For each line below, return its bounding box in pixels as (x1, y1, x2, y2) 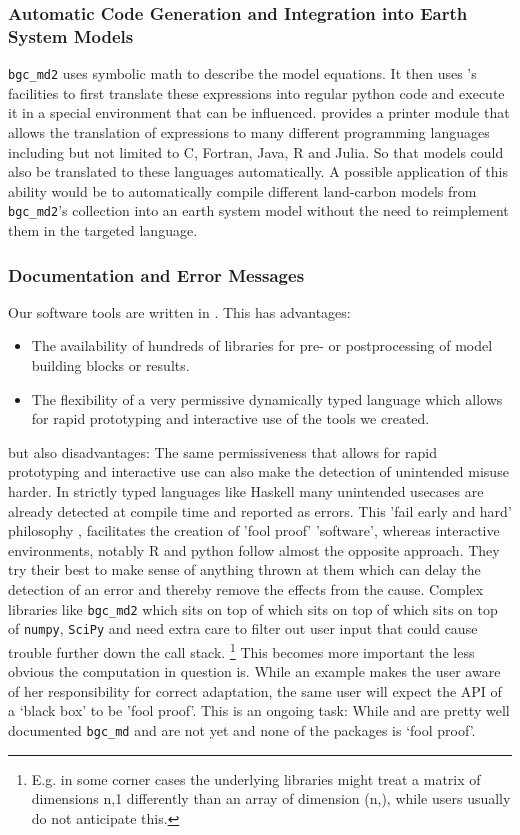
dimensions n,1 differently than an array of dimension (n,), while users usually (31, 788, 511, 809)
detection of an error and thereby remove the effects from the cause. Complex (8, 578, 484, 599)
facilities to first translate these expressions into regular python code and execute (8, 82, 505, 103)
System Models (8, 23, 134, 48)
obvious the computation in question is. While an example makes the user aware (8, 661, 501, 682)
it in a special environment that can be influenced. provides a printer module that (8, 102, 510, 123)
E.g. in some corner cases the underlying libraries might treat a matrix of (31, 768, 481, 789)
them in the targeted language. (8, 220, 198, 241)
